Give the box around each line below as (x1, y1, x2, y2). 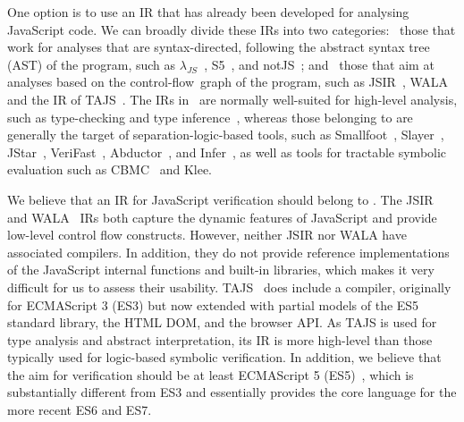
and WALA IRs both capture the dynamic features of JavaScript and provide (7, 207, 437, 226)
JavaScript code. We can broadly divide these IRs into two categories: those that (7, 20, 456, 38)
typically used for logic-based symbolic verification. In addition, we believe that (7, 348, 442, 367)
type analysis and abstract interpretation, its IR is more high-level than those (7, 330, 433, 349)
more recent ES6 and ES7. (7, 401, 152, 419)
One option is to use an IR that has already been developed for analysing (7, 3, 409, 21)
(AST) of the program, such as (7, 55, 176, 73)
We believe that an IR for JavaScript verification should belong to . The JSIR (7, 190, 434, 208)
